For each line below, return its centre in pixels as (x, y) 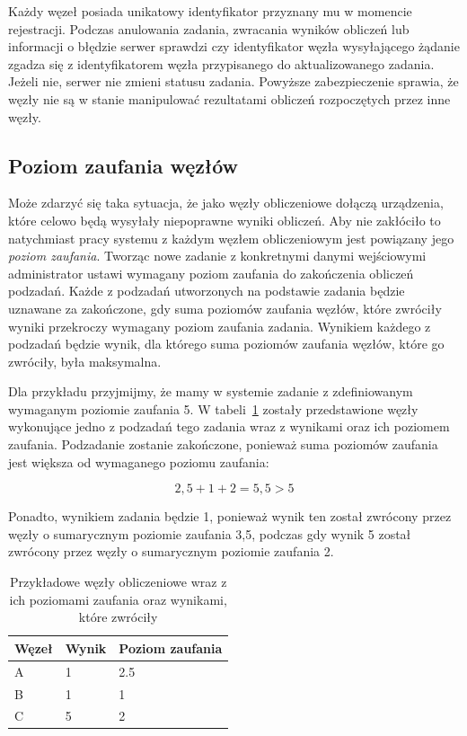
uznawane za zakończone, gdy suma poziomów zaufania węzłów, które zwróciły (225, 308)
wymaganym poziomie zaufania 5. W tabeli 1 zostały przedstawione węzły (213, 408)
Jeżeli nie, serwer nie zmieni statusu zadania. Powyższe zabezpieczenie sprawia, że (233, 81)
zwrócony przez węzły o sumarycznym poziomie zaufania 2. (171, 551)
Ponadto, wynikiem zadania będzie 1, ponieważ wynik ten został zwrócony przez (230, 516)
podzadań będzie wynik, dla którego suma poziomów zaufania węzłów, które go (226, 344)
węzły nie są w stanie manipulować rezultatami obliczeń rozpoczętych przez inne (229, 98)
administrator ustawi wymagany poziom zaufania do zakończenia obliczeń (211, 273)
